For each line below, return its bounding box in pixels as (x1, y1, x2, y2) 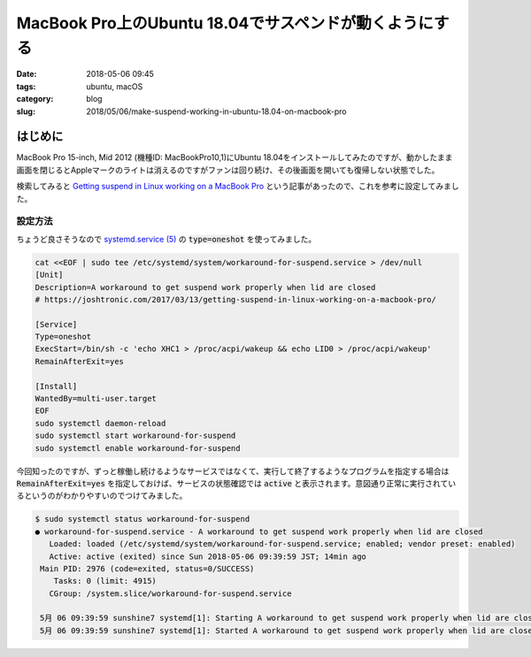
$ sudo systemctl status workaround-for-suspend (35, 514, 250, 524)
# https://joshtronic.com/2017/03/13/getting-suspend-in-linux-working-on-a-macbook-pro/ (35, 294, 437, 304)
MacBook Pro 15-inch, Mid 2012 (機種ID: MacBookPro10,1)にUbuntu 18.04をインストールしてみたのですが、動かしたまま (16, 152, 453, 163)
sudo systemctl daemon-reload (35, 418, 166, 428)
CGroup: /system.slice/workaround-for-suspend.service (49, 588, 292, 599)
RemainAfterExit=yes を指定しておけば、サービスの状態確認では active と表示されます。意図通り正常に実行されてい (16, 477, 456, 488)
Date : (16, 69, 37, 80)
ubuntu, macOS (86, 80, 143, 92)
